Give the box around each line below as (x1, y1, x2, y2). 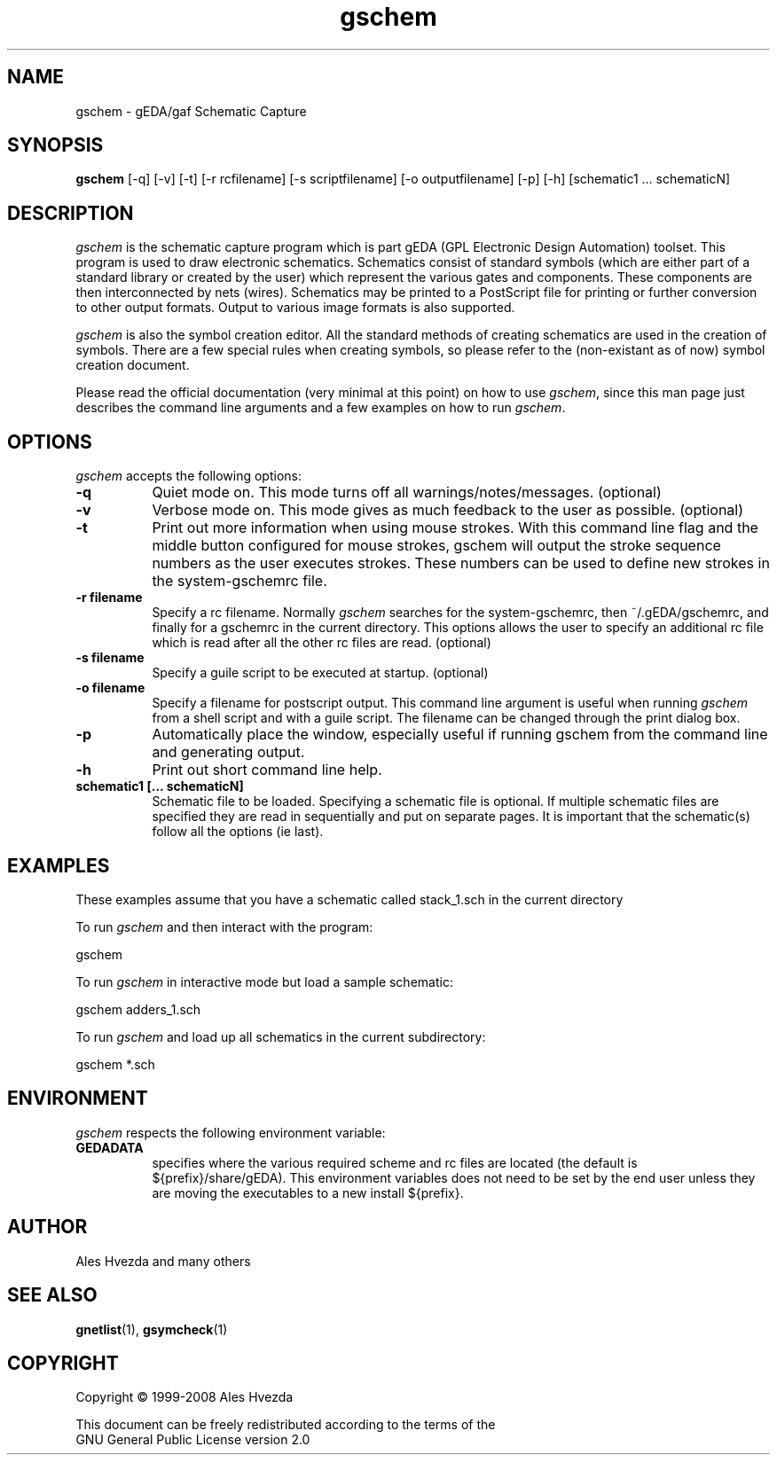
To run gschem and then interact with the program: (75, 919, 373, 934)
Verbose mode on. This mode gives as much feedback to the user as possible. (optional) (152, 501, 744, 520)
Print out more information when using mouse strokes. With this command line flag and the (152, 519, 758, 537)
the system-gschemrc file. (152, 572, 327, 590)
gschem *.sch (75, 1056, 155, 1072)
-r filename (75, 590, 143, 606)
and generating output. (152, 743, 305, 762)
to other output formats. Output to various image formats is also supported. (75, 300, 515, 316)
